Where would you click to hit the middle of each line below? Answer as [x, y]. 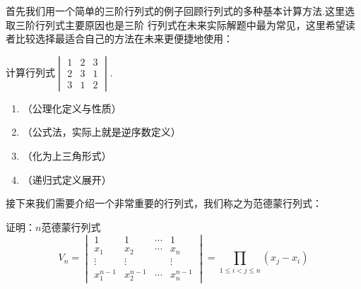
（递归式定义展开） [67, 179]
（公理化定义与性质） [72, 108]
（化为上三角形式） [67, 155]
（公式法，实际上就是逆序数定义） [101, 132]
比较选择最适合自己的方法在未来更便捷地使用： [124, 39]
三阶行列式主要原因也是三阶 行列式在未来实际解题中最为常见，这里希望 [180, 24]
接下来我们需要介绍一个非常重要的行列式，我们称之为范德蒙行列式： [164, 203]
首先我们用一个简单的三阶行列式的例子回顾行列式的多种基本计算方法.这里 [175, 11]
